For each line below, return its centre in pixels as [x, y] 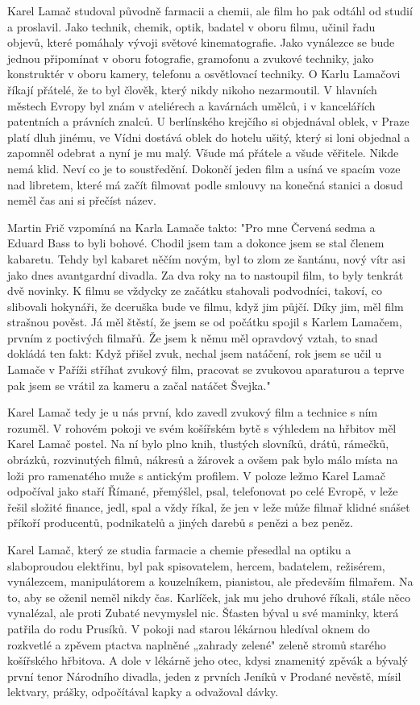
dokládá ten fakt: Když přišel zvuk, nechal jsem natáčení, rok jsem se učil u [194, 353]
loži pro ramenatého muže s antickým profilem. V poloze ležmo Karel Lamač [196, 475]
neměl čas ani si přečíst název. [82, 200]
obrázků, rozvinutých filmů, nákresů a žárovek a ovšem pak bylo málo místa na [203, 460]
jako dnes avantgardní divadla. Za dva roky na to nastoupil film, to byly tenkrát [206, 274]
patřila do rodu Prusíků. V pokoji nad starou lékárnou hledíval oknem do [189, 628]
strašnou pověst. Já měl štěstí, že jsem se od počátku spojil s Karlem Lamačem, [205, 322]
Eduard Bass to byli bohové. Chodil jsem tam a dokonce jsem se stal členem [196, 243]
